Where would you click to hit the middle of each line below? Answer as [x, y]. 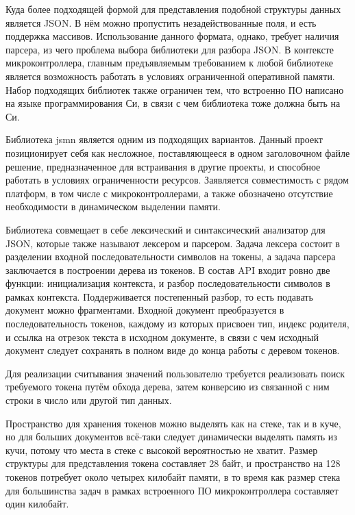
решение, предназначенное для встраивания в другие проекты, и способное [163, 166]
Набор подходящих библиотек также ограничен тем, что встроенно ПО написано [175, 89]
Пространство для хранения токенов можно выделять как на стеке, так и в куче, [173, 423]
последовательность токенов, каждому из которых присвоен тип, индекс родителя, [177, 324]
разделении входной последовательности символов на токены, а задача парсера [171, 256]
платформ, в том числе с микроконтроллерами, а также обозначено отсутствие [169, 193]
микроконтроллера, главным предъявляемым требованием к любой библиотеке [170, 63]
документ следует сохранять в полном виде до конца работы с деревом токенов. [173, 350]
